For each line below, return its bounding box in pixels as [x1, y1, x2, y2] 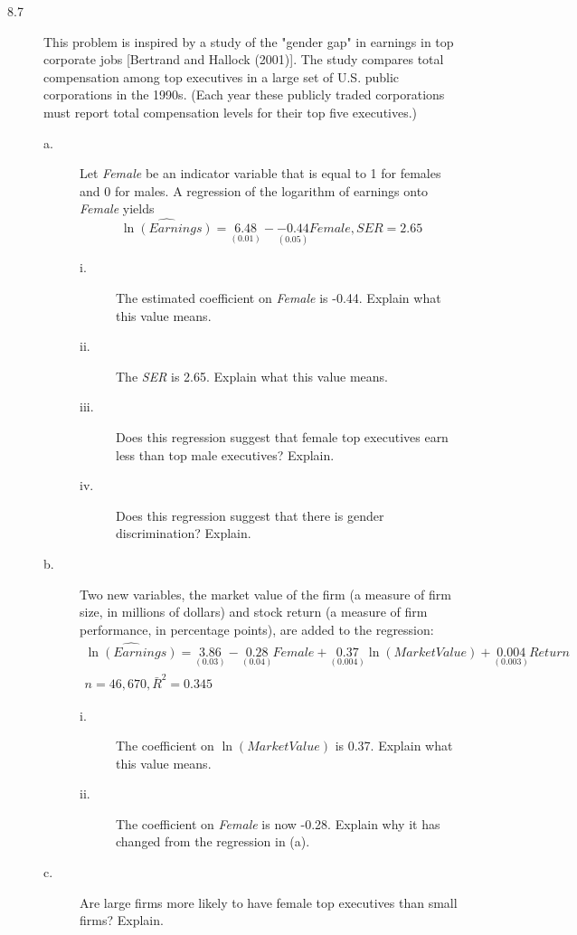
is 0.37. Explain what [335, 736, 453, 755]
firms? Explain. [80, 911, 164, 930]
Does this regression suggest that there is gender [116, 505, 384, 524]
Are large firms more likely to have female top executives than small [80, 892, 458, 911]
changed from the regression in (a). [116, 832, 310, 851]
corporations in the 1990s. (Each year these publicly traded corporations [43, 85, 445, 104]
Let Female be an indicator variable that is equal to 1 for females [80, 164, 441, 183]
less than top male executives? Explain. [116, 445, 335, 464]
